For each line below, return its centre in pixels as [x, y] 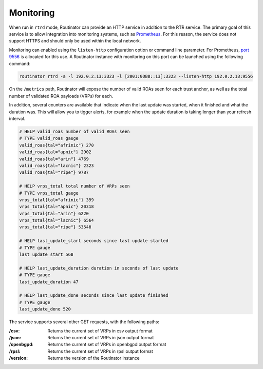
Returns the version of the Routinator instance [94, 358]
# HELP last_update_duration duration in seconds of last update [99, 268]
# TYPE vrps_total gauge [49, 193]
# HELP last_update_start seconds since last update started [94, 241]
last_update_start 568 [46, 255]
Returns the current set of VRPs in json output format [101, 337]
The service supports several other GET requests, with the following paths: [84, 322]
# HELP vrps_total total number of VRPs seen [75, 186]
